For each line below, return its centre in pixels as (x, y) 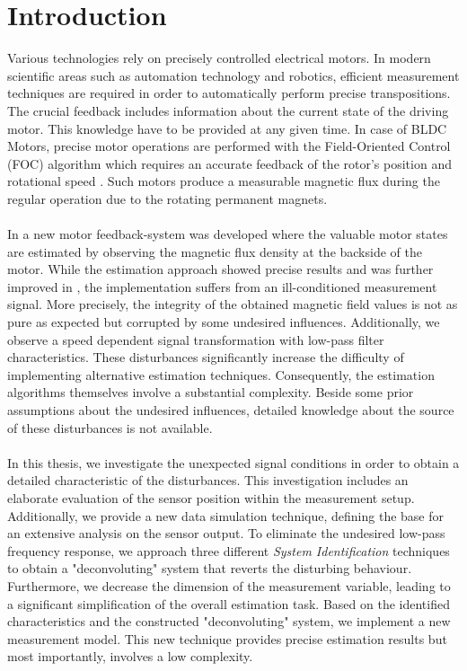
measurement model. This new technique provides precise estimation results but (227, 638)
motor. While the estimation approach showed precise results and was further (220, 269)
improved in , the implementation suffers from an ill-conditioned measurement (222, 286)
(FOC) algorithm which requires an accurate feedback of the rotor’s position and (229, 163)
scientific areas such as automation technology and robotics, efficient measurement (233, 75)
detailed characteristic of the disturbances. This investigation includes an (208, 480)
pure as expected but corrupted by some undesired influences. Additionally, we (224, 322)
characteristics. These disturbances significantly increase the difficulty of (206, 357)
